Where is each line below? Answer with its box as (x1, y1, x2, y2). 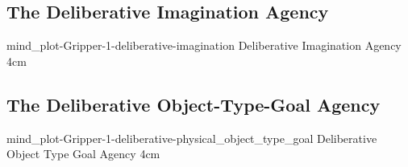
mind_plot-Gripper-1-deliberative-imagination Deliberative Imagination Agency (6, 37, 402, 54)
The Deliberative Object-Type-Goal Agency (6, 92, 381, 116)
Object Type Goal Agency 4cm (6, 145, 160, 162)
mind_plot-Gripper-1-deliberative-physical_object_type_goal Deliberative (6, 129, 377, 146)
